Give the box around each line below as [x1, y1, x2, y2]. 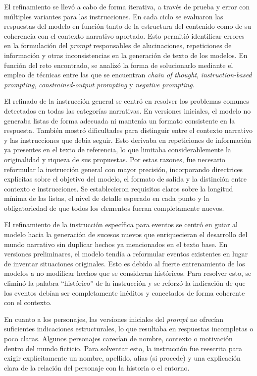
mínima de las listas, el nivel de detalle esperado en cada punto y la [4, 193, 209, 203]
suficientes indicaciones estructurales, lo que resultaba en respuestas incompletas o [4, 323, 254, 334]
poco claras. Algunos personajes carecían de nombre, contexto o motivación [4, 333, 233, 343]
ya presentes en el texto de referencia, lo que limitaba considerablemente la [4, 144, 231, 155]
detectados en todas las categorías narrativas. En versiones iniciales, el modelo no [4, 105, 251, 116]
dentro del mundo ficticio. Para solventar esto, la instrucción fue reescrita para [4, 343, 243, 353]
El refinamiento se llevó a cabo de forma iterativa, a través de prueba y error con [4, 1, 250, 11]
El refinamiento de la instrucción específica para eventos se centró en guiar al [4, 219, 238, 230]
